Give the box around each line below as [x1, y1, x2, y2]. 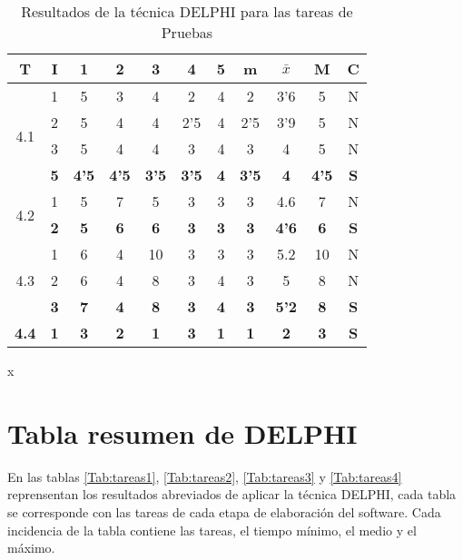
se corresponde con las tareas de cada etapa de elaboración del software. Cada [7, 502, 441, 521]
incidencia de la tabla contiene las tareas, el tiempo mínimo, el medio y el [7, 520, 417, 539]
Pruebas [161, 22, 213, 43]
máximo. [7, 538, 55, 557]
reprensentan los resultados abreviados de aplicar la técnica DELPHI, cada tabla [7, 485, 457, 504]
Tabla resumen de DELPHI [7, 414, 358, 451]
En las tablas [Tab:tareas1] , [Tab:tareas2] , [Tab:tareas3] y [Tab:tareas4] [7, 467, 402, 486]
